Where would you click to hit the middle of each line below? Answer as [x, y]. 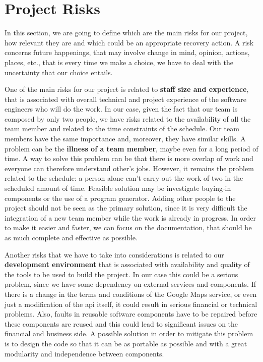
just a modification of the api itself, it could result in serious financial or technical [131, 304]
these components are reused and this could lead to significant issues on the [121, 323]
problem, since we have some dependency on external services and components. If [130, 284]
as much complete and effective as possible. [71, 237]
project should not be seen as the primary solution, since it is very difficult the [126, 208]
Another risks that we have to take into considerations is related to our [114, 254]
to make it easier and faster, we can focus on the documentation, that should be [128, 227]
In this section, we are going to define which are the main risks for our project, [126, 33]
